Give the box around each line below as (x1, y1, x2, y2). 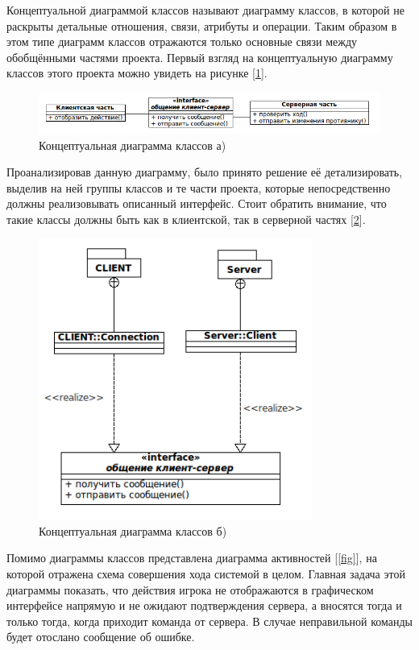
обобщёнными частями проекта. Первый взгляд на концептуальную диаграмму (6, 48, 393, 65)
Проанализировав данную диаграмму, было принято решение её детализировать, (6, 164, 403, 180)
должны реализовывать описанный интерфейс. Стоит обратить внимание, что (6, 195, 387, 212)
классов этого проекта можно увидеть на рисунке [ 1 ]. (6, 64, 268, 81)
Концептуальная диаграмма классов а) (39, 136, 226, 153)
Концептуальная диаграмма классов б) (39, 522, 227, 539)
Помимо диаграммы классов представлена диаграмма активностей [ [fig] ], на (6, 549, 377, 566)
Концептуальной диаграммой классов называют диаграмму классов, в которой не (6, 2, 404, 18)
